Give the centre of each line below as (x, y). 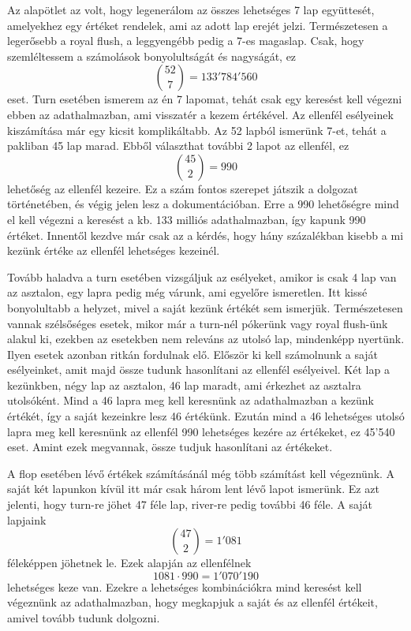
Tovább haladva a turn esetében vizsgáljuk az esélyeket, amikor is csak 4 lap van (202, 276)
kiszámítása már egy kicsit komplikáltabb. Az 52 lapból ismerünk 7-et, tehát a (197, 130)
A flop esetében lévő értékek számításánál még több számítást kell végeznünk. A (201, 473)
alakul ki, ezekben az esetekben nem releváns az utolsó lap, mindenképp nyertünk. (206, 339)
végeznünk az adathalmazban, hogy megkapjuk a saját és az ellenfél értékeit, (192, 602)
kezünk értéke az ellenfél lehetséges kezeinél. (114, 250)
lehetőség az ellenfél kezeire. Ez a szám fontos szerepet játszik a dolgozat (183, 188)
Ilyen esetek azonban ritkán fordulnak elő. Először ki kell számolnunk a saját (193, 354)
